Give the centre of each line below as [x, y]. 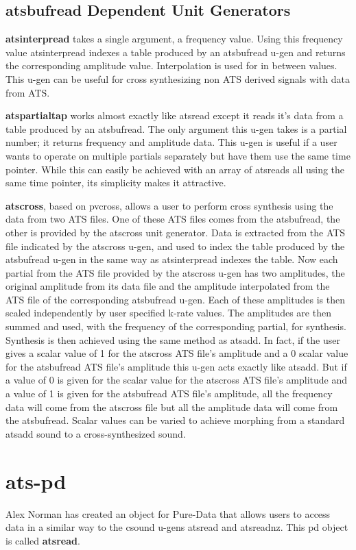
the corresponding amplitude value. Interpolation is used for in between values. [171, 65]
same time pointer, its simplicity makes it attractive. [116, 183]
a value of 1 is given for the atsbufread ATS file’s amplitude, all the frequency [169, 393]
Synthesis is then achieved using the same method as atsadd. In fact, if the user [173, 339]
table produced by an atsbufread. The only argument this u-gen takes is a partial [176, 128]
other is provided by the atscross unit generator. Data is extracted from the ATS [176, 232]
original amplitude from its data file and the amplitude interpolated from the [168, 286]
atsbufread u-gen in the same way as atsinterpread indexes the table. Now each [172, 259]
